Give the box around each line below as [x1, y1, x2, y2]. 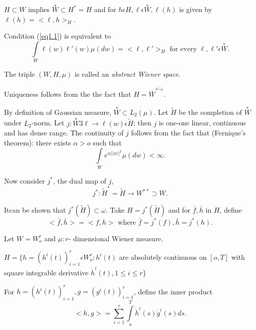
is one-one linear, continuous [159, 117, 246, 128]
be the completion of [178, 106, 242, 117]
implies [28, 4, 50, 15]
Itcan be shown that [4, 205, 66, 215]
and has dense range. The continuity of [4, 127, 124, 138]
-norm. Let [31, 117, 65, 128]
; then [133, 117, 151, 128]
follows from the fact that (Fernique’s [131, 127, 246, 138]
